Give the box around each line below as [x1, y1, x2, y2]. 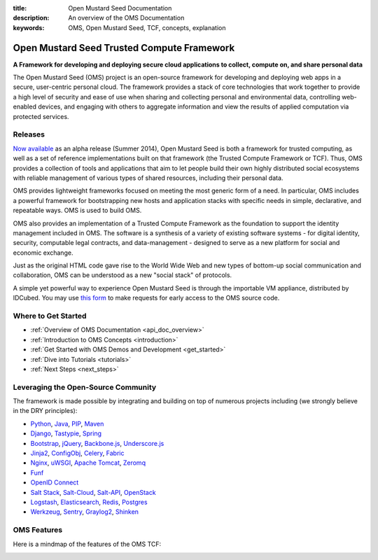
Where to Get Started [13, 311, 87, 321]
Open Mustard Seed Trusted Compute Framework [13, 42, 235, 54]
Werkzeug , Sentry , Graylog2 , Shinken [30, 507, 139, 516]
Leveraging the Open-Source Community [13, 382, 157, 392]
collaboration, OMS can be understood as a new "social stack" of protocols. [13, 271, 232, 279]
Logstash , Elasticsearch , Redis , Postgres [30, 498, 148, 506]
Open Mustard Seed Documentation [68, 4, 172, 12]
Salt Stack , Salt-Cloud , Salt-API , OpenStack [30, 488, 157, 496]
